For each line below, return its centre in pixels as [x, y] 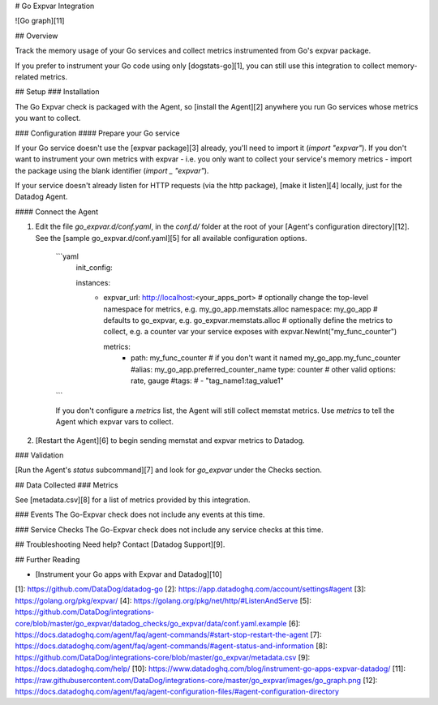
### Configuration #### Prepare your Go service [97, 133]
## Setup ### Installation [57, 92]
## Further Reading [47, 559]
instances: [93, 282]
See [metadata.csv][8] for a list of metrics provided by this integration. [133, 500]
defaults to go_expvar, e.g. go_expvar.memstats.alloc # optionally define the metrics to [248, 320]
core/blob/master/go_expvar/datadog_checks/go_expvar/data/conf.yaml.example [151, 623]
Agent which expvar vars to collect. [115, 422]
